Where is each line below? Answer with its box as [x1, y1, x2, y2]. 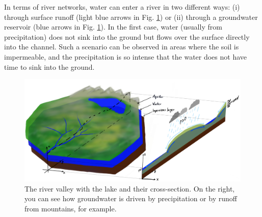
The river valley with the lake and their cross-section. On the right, [24, 183, 235, 194]
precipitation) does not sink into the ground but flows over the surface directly [4, 31, 250, 42]
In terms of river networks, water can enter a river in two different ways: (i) [4, 2, 240, 12]
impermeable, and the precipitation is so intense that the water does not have [4, 51, 247, 62]
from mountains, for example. [24, 203, 117, 213]
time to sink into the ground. [4, 61, 95, 72]
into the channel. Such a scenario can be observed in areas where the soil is [4, 41, 239, 52]
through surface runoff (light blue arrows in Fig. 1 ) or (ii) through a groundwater [4, 11, 258, 22]
